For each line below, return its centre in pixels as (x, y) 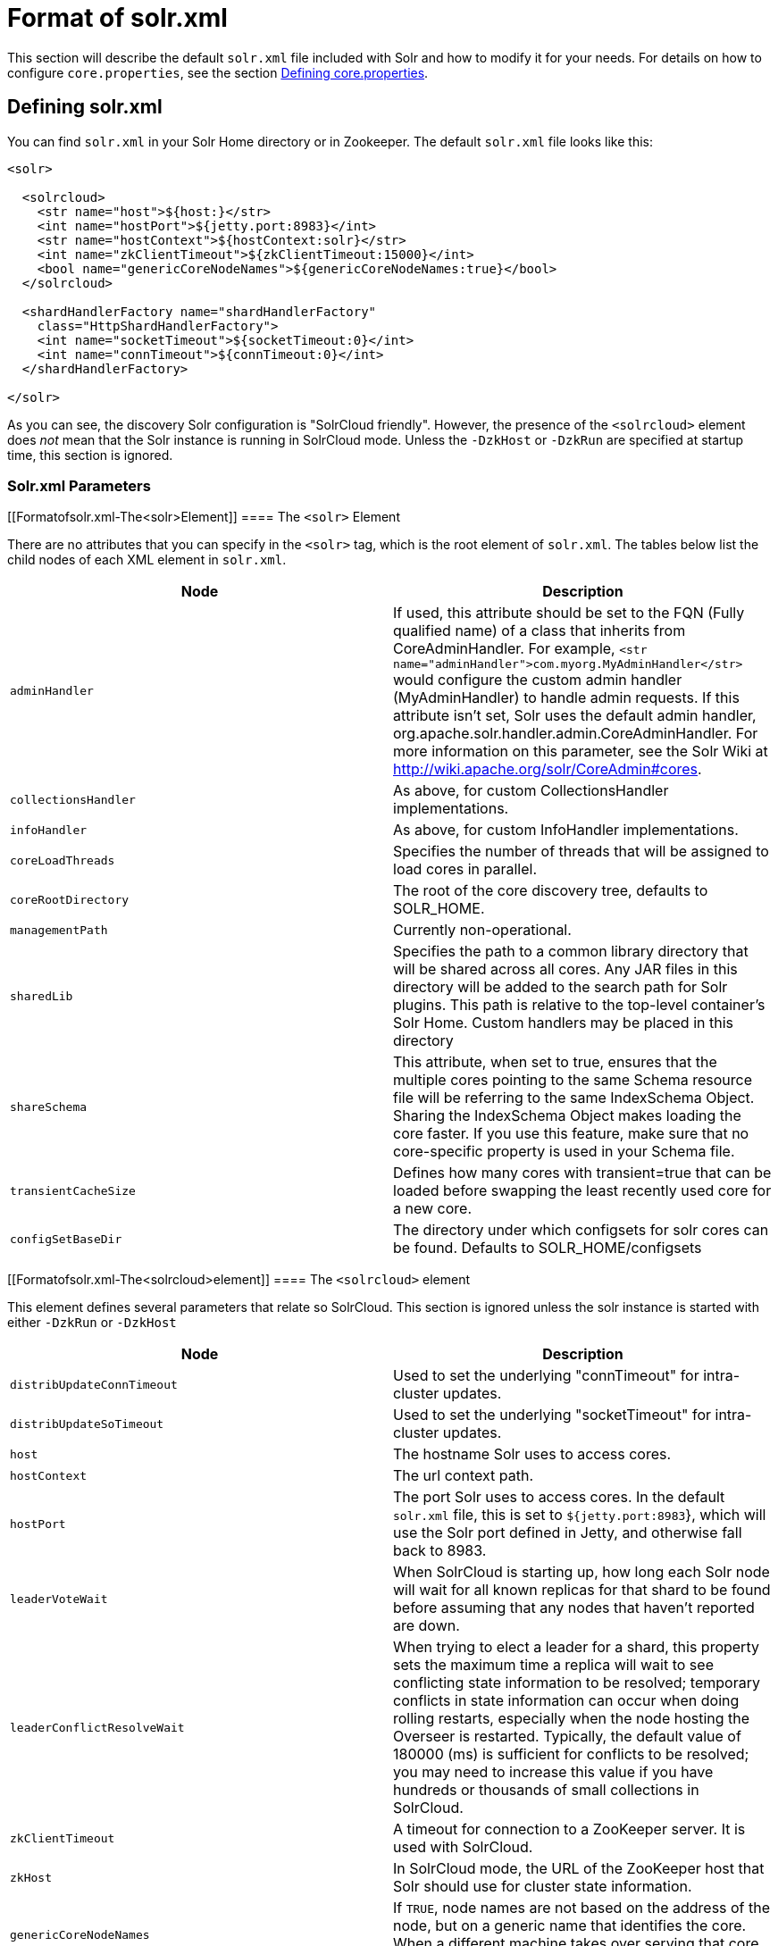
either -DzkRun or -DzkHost (92, 1323)
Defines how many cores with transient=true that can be (582, 1173)
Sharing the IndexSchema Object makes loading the (567, 1116)
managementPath (59, 930)
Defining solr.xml (85, 107)
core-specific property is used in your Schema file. (564, 1152)
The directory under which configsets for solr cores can (581, 1230)
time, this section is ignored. (90, 455)
